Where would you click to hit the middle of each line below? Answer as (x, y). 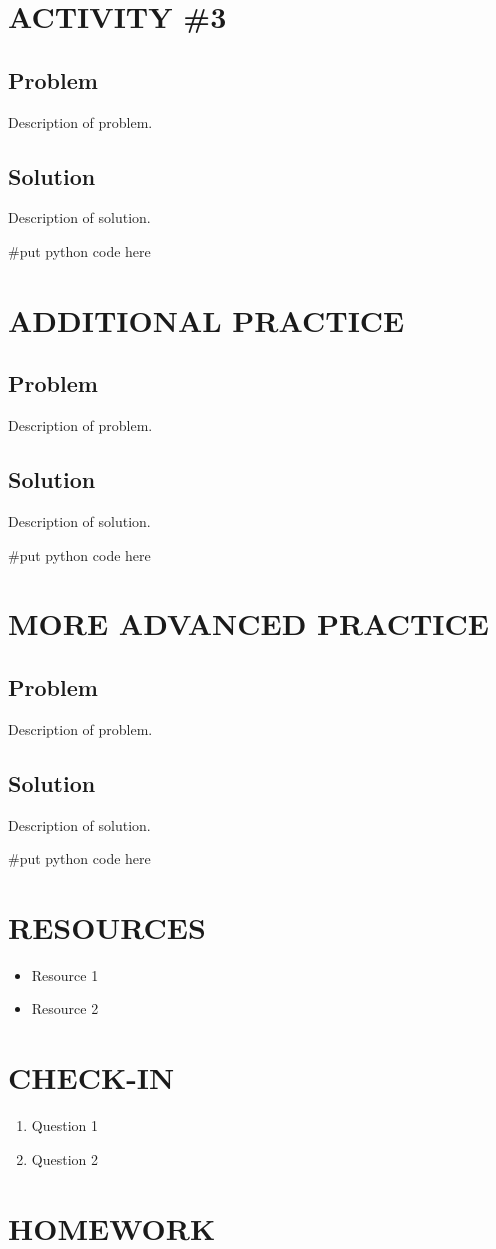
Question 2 (64, 1158)
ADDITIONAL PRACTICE (206, 319)
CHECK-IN (91, 1077)
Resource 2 (65, 1008)
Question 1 (64, 1125)
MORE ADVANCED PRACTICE (249, 623)
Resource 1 (65, 974)
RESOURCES (107, 926)
